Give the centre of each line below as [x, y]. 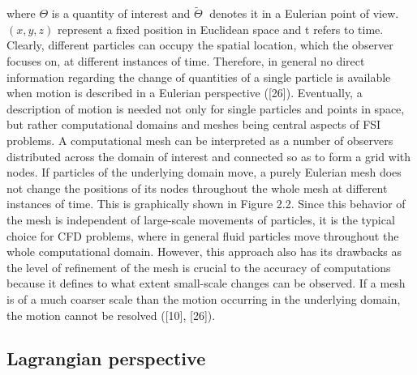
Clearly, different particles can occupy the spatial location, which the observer [200, 45]
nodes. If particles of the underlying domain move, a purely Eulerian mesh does [204, 172]
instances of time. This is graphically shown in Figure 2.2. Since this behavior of [206, 204]
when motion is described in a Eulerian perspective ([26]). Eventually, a [185, 93]
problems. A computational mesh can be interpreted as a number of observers [200, 140]
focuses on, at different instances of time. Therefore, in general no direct [186, 61]
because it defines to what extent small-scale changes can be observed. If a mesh [206, 283]
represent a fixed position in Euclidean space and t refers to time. [221, 29]
